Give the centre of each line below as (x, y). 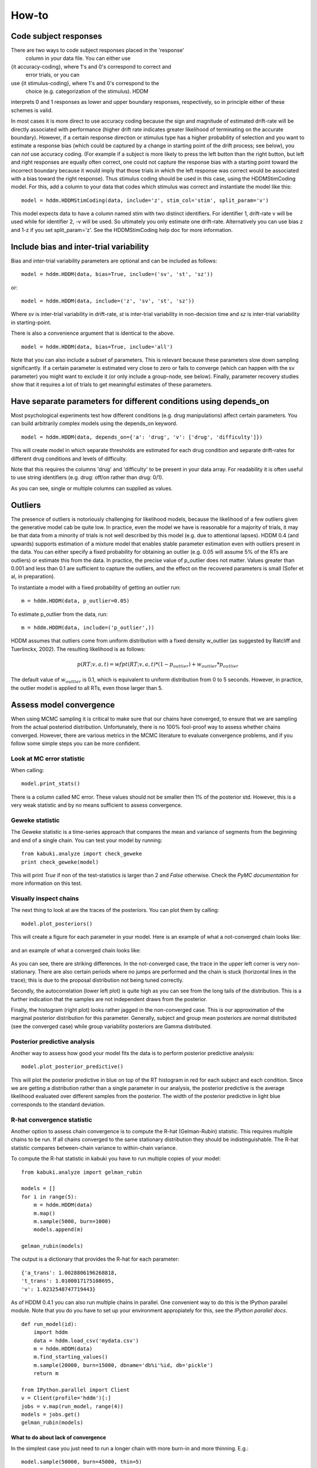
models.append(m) (58, 1230)
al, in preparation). (33, 577)
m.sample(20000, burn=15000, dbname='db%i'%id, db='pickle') (123, 1365)
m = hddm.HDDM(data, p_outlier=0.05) (76, 601)
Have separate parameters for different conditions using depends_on (140, 401)
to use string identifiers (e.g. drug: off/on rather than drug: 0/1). (87, 477)
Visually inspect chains (45, 898)
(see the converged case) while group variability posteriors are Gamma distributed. (111, 1026)
